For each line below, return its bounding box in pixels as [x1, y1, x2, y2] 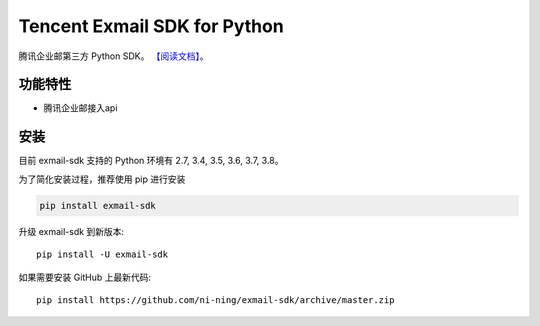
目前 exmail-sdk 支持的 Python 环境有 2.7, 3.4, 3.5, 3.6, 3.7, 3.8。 [18, 155, 284, 167]
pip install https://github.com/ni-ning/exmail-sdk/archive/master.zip [36, 294, 395, 305]
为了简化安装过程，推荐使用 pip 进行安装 [18, 173, 186, 185]
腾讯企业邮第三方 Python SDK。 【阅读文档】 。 [18, 50, 209, 62]
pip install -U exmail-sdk [36, 249, 169, 260]
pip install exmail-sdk [39, 200, 157, 211]
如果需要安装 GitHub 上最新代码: [18, 271, 152, 283]
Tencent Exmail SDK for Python [18, 15, 284, 37]
